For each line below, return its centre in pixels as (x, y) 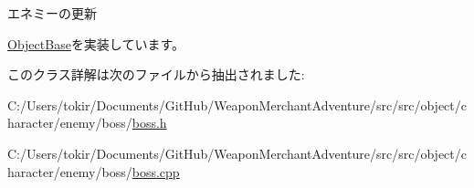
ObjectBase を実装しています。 (96, 43)
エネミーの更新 (52, 13)
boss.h (149, 123)
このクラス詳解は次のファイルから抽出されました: (156, 74)
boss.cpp (156, 171)
